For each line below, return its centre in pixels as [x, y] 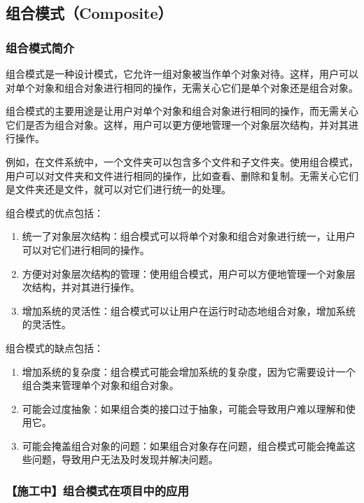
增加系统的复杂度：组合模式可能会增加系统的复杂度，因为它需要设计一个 [189, 371]
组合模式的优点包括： [55, 212]
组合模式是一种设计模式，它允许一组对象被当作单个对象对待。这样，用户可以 [182, 73]
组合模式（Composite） [89, 13]
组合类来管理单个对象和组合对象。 [100, 385]
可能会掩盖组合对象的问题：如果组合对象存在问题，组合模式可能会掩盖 [184, 445]
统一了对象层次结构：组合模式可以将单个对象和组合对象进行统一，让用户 [189, 236]
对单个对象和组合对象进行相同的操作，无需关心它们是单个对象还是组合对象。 [182, 87]
